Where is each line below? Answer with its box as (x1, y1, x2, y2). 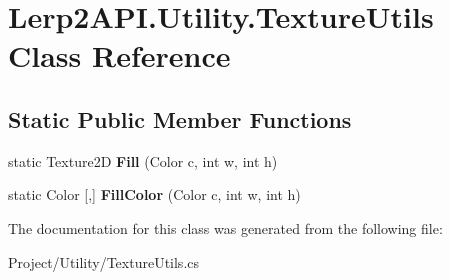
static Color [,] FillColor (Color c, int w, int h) (8, 184, 301, 205)
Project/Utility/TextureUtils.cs (8, 251, 200, 272)
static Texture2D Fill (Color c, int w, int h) (8, 150, 278, 171)
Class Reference (8, 35, 231, 76)
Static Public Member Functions (8, 103, 352, 134)
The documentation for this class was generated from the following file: (8, 217, 443, 238)
